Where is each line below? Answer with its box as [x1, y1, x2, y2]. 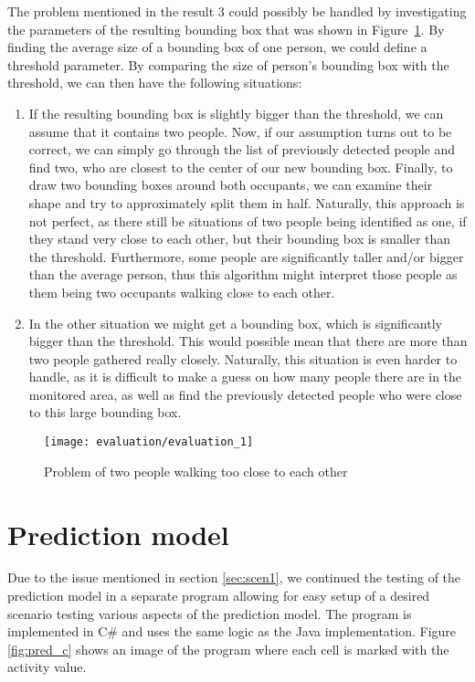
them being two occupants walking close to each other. [28, 282, 335, 301]
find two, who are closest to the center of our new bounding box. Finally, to [28, 157, 453, 176]
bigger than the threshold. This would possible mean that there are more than [28, 331, 468, 351]
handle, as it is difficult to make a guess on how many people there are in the [28, 367, 462, 386]
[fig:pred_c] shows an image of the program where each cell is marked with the [7, 639, 449, 658]
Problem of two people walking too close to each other [44, 461, 348, 480]
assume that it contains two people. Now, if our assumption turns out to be [28, 121, 452, 141]
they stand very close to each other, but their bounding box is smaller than [28, 229, 451, 248]
